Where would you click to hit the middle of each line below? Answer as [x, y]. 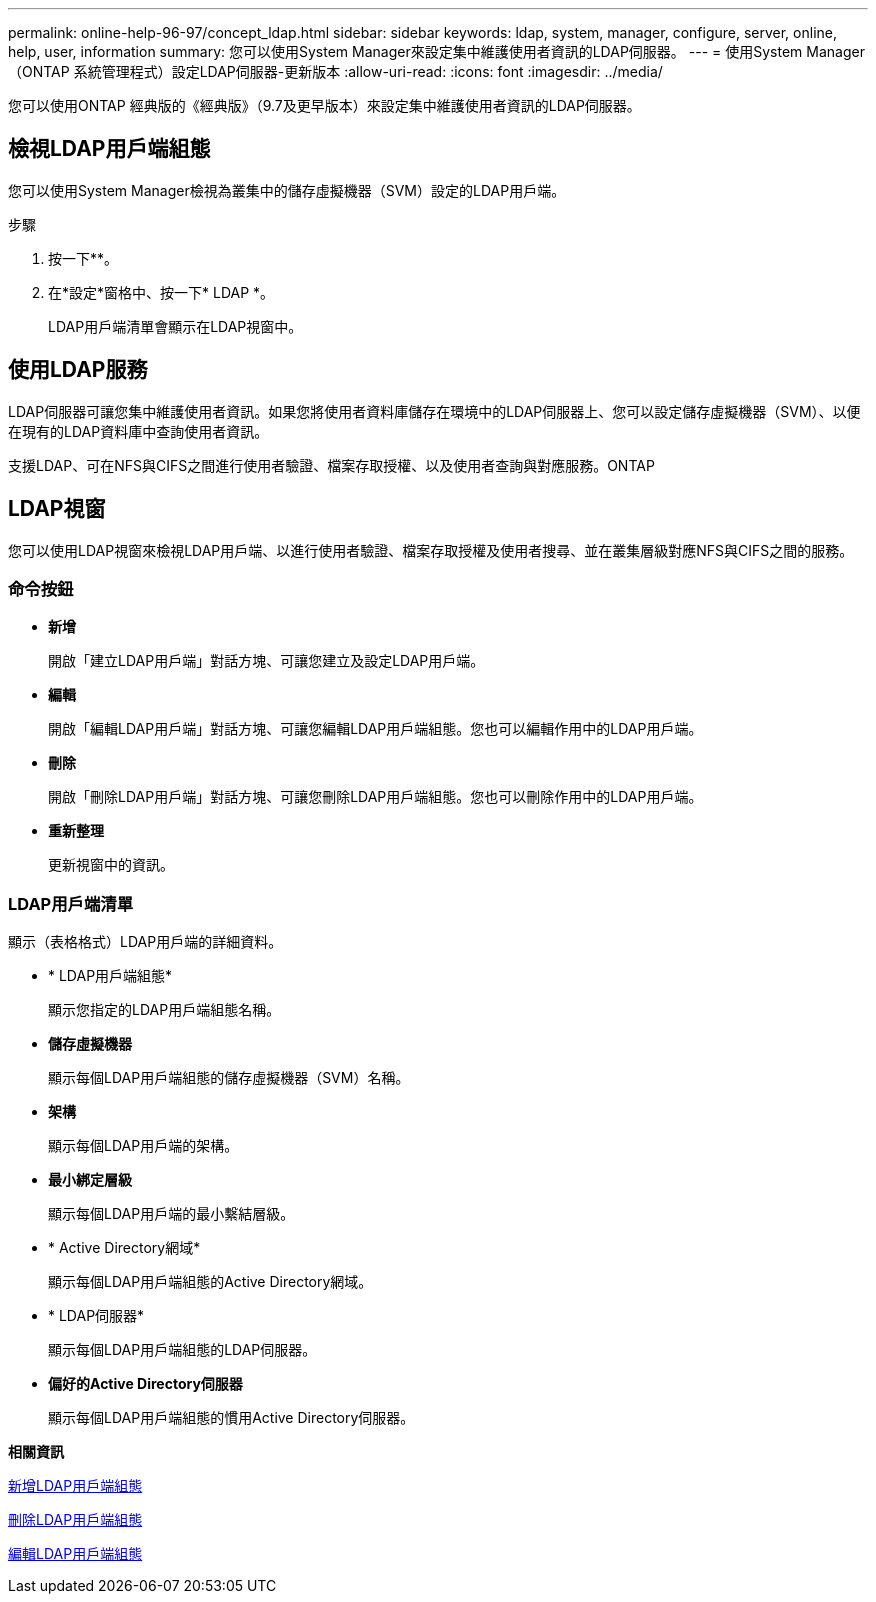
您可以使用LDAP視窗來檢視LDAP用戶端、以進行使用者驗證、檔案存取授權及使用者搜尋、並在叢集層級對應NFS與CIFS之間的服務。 [431, 550]
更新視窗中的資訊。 [111, 865]
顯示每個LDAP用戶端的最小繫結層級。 [171, 1214]
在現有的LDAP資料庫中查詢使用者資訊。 [138, 431]
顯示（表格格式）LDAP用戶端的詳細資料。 [145, 942]
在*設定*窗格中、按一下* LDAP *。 [161, 292]
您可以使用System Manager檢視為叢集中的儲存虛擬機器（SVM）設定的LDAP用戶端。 [287, 190]
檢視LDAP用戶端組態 [109, 149]
